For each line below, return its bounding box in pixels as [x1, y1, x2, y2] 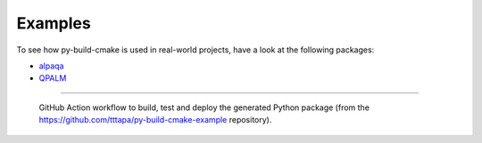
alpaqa [38, 60, 64, 71]
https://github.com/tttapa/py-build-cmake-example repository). [38, 115, 272, 125]
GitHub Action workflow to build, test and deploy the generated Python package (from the [38, 102, 370, 113]
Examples [16, 13, 91, 33]
